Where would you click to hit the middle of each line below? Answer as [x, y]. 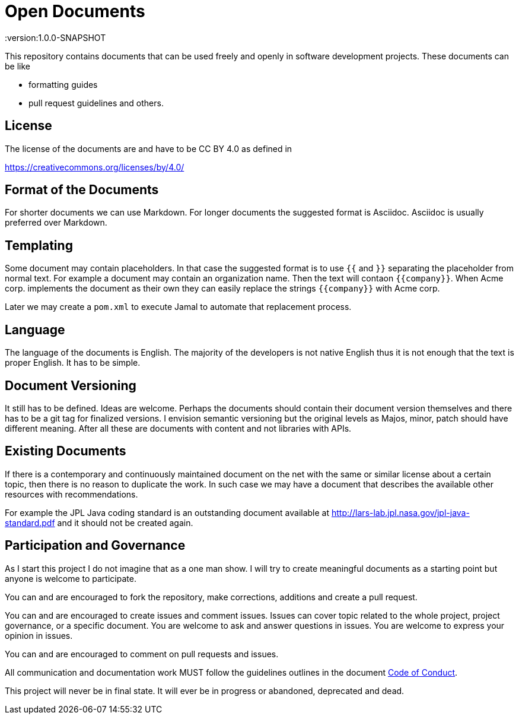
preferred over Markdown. [56, 223]
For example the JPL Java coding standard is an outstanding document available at [167, 512]
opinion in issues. [39, 635]
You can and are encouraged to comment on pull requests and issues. [142, 654]
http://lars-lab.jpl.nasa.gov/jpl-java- [400, 512]
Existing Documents [66, 451]
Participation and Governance [95, 546]
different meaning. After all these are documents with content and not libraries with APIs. [178, 428]
